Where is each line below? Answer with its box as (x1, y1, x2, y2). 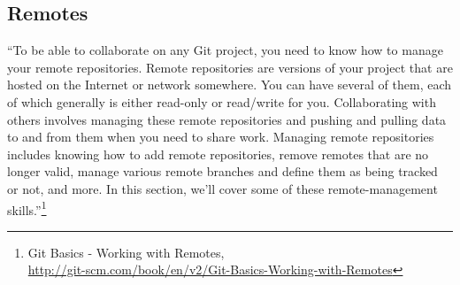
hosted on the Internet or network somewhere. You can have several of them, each (7, 75, 452, 94)
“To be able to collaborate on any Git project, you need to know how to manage (7, 41, 443, 59)
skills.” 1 (7, 197, 47, 219)
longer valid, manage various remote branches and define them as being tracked (7, 162, 438, 181)
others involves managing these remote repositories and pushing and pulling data (7, 110, 447, 128)
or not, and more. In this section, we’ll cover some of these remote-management (7, 179, 438, 197)
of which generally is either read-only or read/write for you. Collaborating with (7, 92, 436, 111)
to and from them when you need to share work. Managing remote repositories (7, 127, 434, 146)
